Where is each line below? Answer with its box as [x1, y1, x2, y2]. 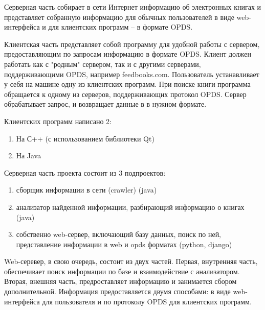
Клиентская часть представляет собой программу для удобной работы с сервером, [4, 38, 260, 49]
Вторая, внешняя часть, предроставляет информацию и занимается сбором [4, 276, 237, 287]
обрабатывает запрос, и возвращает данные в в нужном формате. [4, 99, 207, 109]
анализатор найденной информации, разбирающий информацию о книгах [16, 201, 245, 212]
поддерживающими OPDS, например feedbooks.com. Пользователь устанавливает [4, 68, 259, 79]
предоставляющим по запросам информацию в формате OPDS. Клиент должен [4, 49, 252, 59]
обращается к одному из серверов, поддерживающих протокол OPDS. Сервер [4, 88, 247, 99]
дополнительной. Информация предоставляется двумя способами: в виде [4, 286, 231, 297]
